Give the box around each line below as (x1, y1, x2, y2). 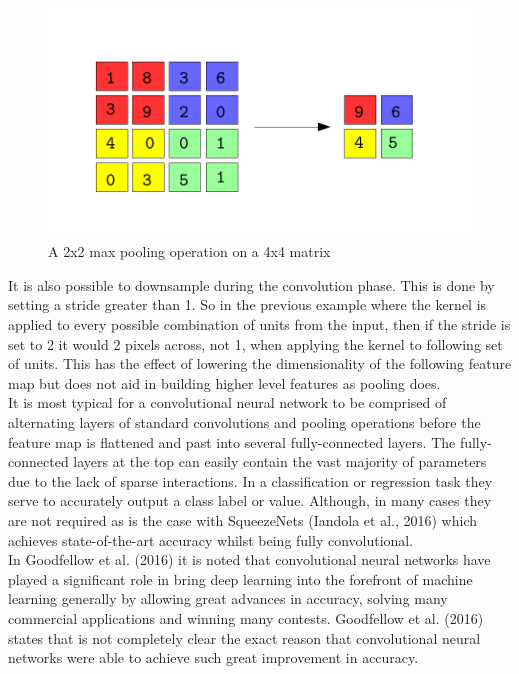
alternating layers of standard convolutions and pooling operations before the (8, 412, 481, 433)
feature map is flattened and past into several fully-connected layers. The (8, 431, 456, 452)
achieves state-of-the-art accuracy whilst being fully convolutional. (8, 529, 414, 550)
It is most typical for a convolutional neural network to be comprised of (8, 392, 447, 413)
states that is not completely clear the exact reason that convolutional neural (8, 627, 481, 648)
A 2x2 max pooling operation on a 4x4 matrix (48, 241, 331, 262)
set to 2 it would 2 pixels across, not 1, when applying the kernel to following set (8, 333, 503, 354)
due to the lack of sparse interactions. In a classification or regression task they (8, 470, 493, 491)
